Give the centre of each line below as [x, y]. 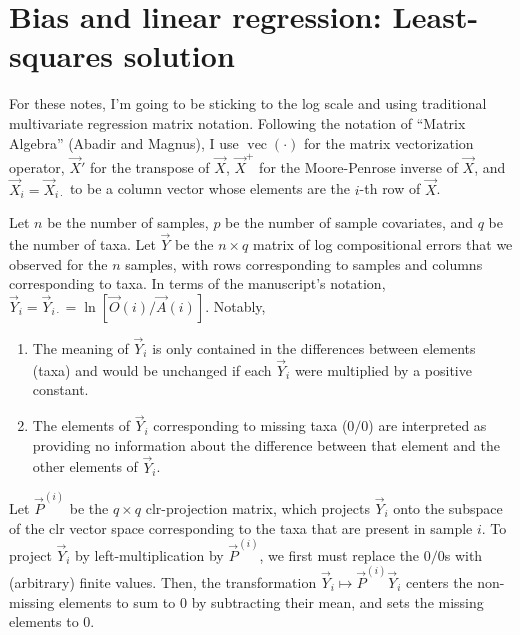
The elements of [81, 425]
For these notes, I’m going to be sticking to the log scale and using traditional [248, 103]
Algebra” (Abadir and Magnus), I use [124, 142]
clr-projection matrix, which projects [257, 507]
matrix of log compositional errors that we [383, 244]
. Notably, [235, 305]
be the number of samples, [128, 222]
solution [179, 55]
